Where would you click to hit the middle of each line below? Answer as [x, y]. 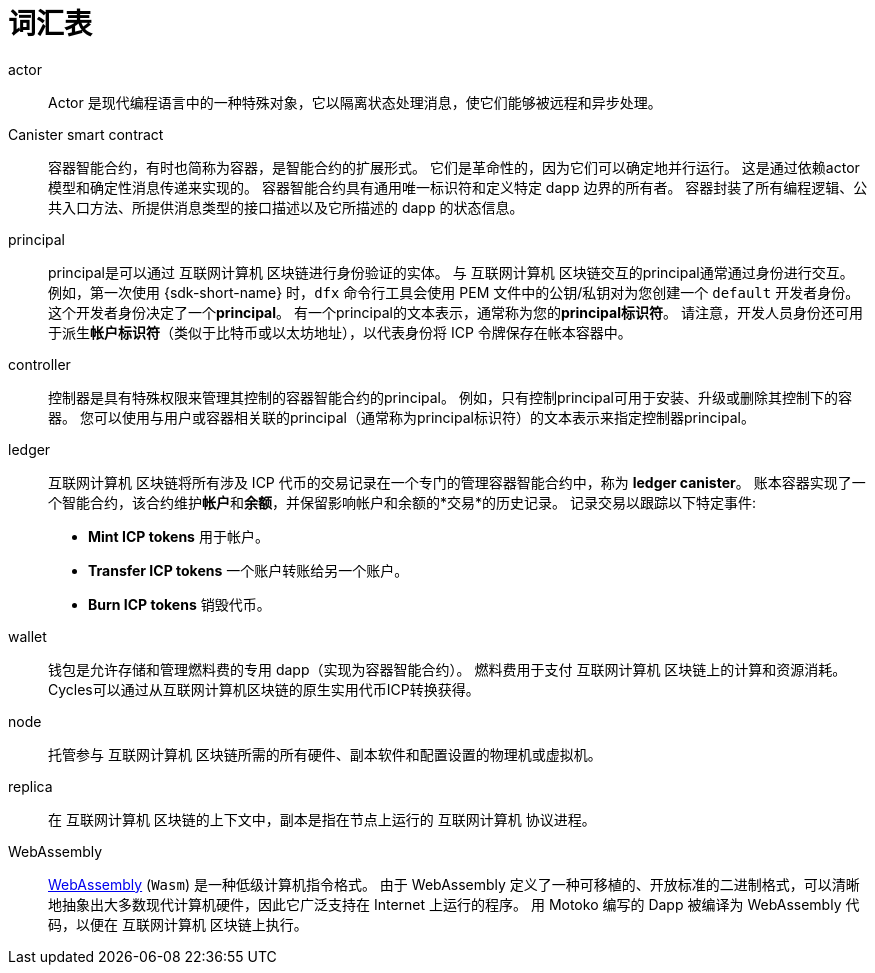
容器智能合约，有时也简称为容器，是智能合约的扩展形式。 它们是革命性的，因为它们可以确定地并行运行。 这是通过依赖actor [454, 167]
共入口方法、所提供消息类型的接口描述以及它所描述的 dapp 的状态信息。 [286, 207]
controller [39, 364]
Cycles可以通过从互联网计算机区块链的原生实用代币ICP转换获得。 [264, 689]
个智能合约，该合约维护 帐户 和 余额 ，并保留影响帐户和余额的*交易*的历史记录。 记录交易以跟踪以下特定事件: [402, 502]
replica [30, 786]
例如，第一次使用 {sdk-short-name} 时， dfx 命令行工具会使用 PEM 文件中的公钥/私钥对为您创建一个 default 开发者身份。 [454, 292]
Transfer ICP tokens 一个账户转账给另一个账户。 [248, 570]
